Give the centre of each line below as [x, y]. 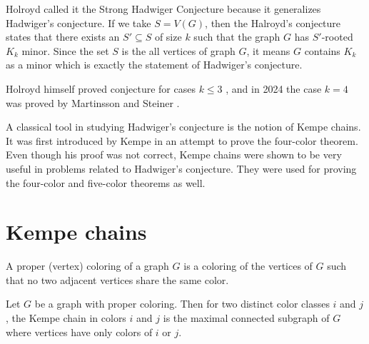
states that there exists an [63, 37]
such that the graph [237, 37]
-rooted [337, 37]
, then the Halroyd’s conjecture [273, 22]
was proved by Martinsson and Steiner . [93, 102]
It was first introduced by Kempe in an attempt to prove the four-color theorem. [182, 140]
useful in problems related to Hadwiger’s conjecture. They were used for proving [181, 168]
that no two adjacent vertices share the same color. [117, 279]
